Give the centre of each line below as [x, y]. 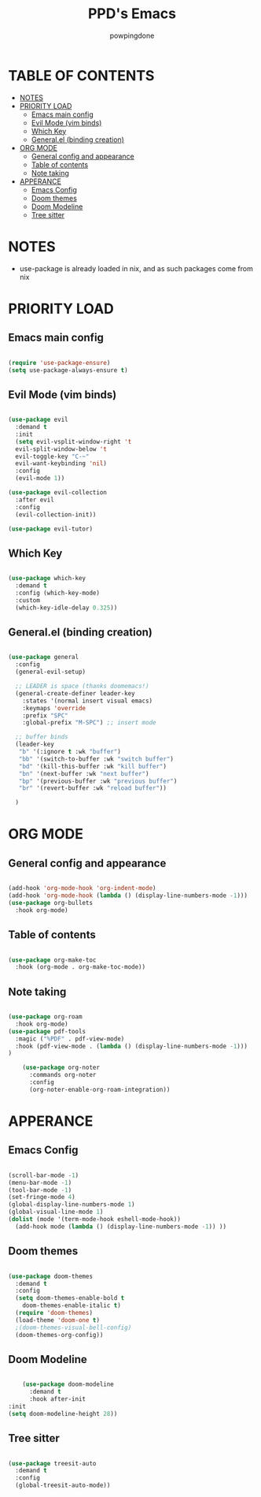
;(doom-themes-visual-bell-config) [74, 1328]
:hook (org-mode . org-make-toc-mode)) [81, 967]
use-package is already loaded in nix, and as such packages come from [136, 268]
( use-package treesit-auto [52, 1463]
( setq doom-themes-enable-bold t [70, 1298]
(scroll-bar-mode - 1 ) [44, 1175]
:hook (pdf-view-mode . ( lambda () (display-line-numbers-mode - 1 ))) [131, 1046]
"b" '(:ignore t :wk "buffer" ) [70, 752]
